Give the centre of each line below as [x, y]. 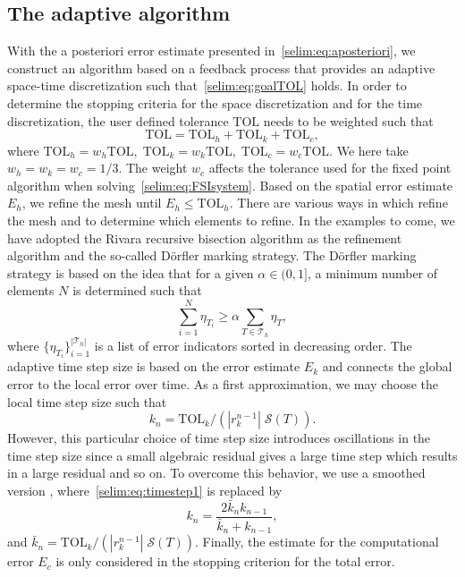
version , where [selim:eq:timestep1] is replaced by [145, 490]
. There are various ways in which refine [338, 203]
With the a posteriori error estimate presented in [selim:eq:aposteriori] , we [211, 51]
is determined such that [137, 290]
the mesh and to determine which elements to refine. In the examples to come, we [231, 220]
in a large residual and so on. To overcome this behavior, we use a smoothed [216, 473]
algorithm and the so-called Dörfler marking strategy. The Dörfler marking [212, 255]
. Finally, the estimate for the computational [317, 542]
